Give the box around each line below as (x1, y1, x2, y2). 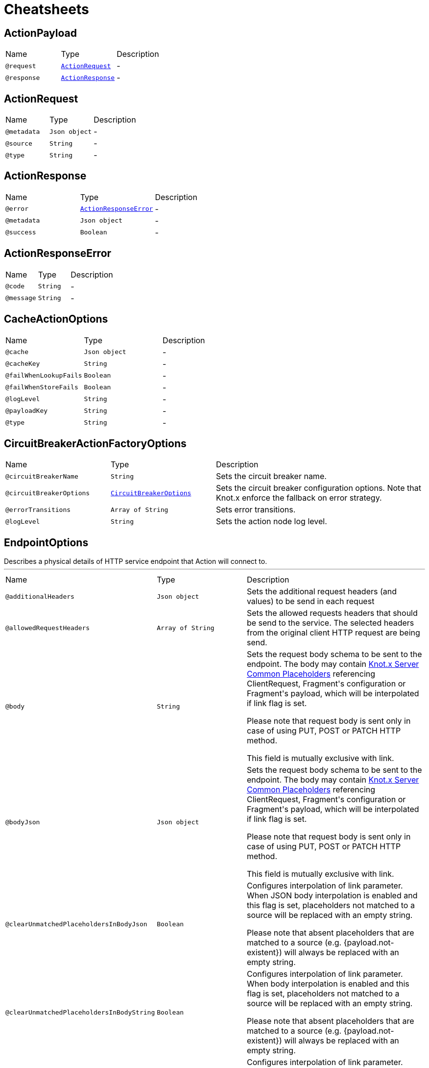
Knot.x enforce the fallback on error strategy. (216, 493, 382, 503)
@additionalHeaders (5, 592, 74, 600)
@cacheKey (5, 360, 40, 368)
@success (5, 229, 36, 236)
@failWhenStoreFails (5, 383, 78, 391)
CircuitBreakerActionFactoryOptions (4, 437, 187, 450)
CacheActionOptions (4, 313, 108, 326)
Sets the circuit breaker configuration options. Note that (216, 483, 421, 493)
